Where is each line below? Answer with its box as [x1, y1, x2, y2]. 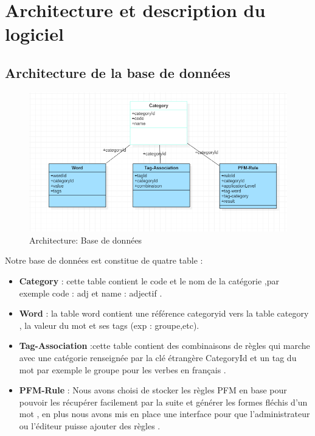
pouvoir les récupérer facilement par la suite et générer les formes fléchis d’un [19, 395, 308, 408]
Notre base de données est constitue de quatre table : [5, 254, 203, 267]
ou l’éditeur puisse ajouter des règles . [19, 419, 161, 432]
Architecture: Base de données [29, 233, 142, 246]
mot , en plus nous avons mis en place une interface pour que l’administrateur [19, 407, 310, 420]
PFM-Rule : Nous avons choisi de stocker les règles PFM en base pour [19, 384, 287, 396]
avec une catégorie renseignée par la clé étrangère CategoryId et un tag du [19, 351, 297, 364]
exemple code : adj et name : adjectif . [19, 286, 162, 299]
